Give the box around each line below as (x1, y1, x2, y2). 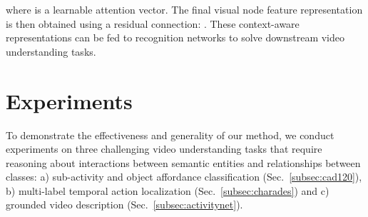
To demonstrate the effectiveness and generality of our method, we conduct (6, 127, 334, 142)
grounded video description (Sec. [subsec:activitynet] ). (6, 197, 243, 212)
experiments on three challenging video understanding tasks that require (6, 141, 322, 156)
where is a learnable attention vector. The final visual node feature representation (6, 2, 363, 16)
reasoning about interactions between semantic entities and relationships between (6, 155, 361, 170)
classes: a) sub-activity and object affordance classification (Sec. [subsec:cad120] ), (6, 169, 362, 184)
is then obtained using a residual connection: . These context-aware (6, 16, 300, 31)
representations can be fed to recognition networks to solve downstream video (6, 30, 344, 45)
